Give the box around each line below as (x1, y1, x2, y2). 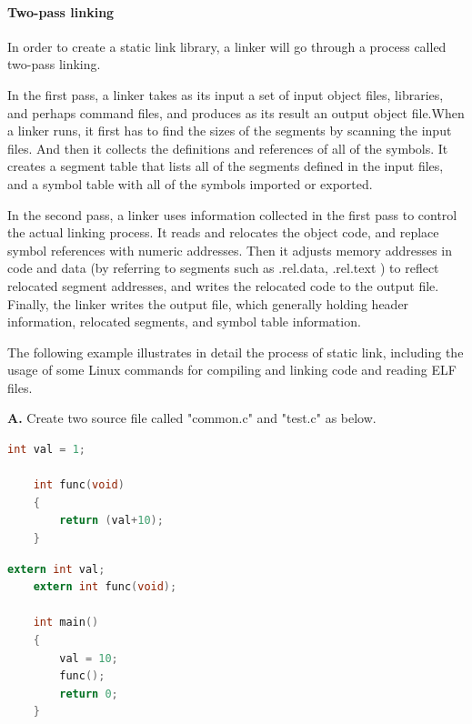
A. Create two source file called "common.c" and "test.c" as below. (7, 408, 377, 427)
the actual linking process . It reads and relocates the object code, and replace (7, 223, 439, 242)
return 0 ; (59, 687, 118, 700)
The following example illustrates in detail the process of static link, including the (7, 342, 464, 361)
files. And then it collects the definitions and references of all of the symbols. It (7, 138, 448, 157)
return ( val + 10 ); (59, 514, 164, 528)
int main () (33, 616, 99, 629)
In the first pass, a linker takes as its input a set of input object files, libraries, (7, 85, 444, 104)
